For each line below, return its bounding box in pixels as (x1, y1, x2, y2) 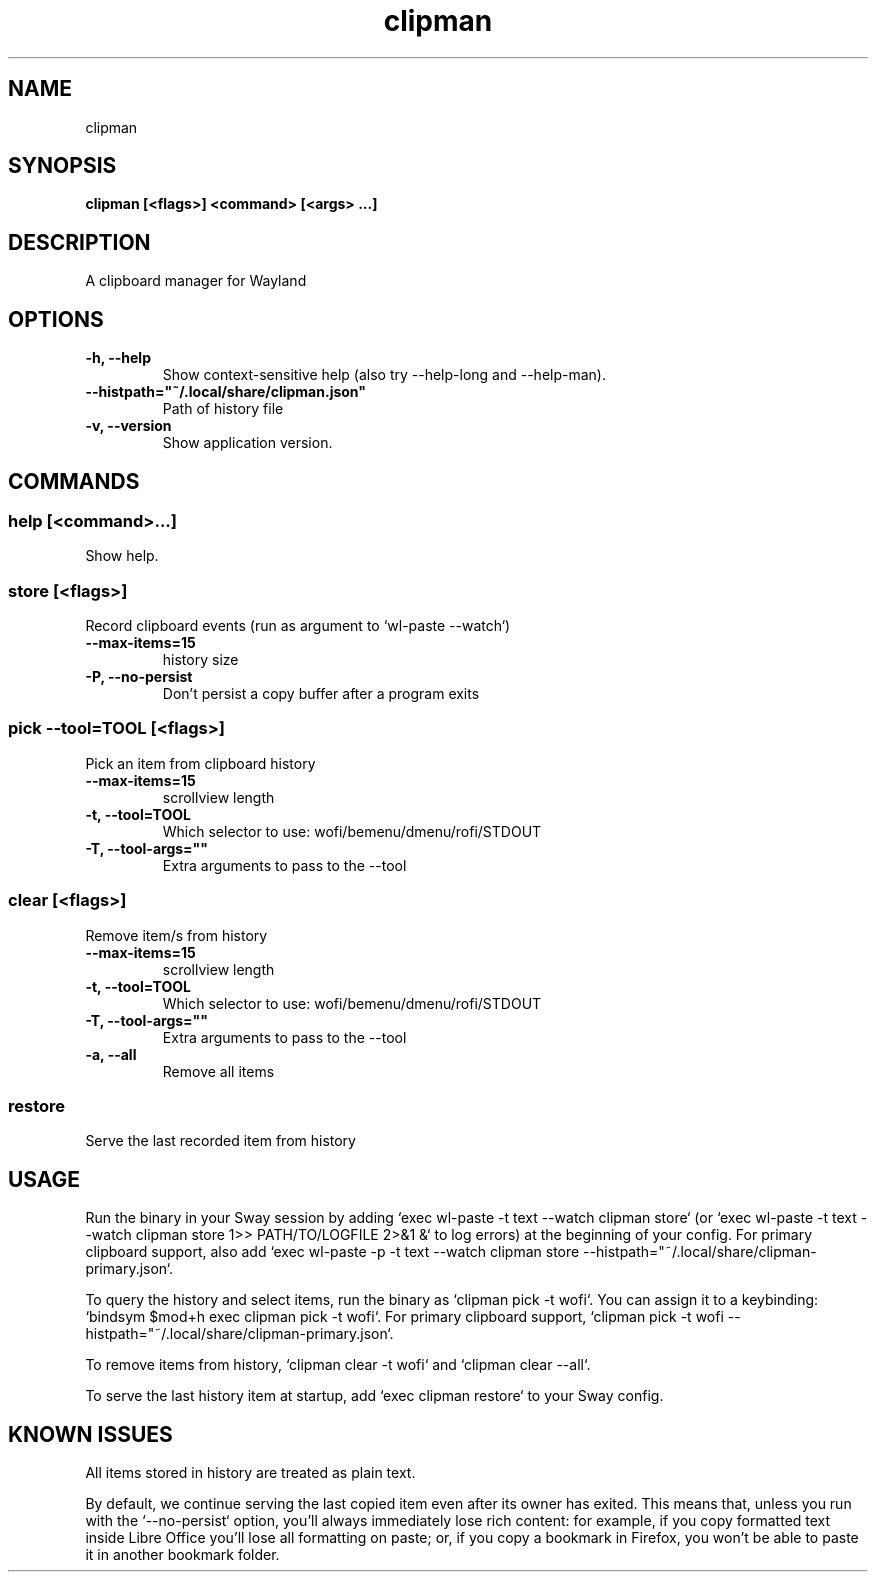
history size (162, 651, 239, 669)
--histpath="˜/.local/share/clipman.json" (85, 383, 366, 401)
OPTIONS (8, 306, 104, 332)
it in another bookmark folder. (85, 1546, 280, 1564)
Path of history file (162, 400, 284, 418)
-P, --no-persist (85, 668, 193, 686)
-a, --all (85, 1045, 137, 1063)
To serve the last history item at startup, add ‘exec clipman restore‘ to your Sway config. (85, 1387, 664, 1405)
